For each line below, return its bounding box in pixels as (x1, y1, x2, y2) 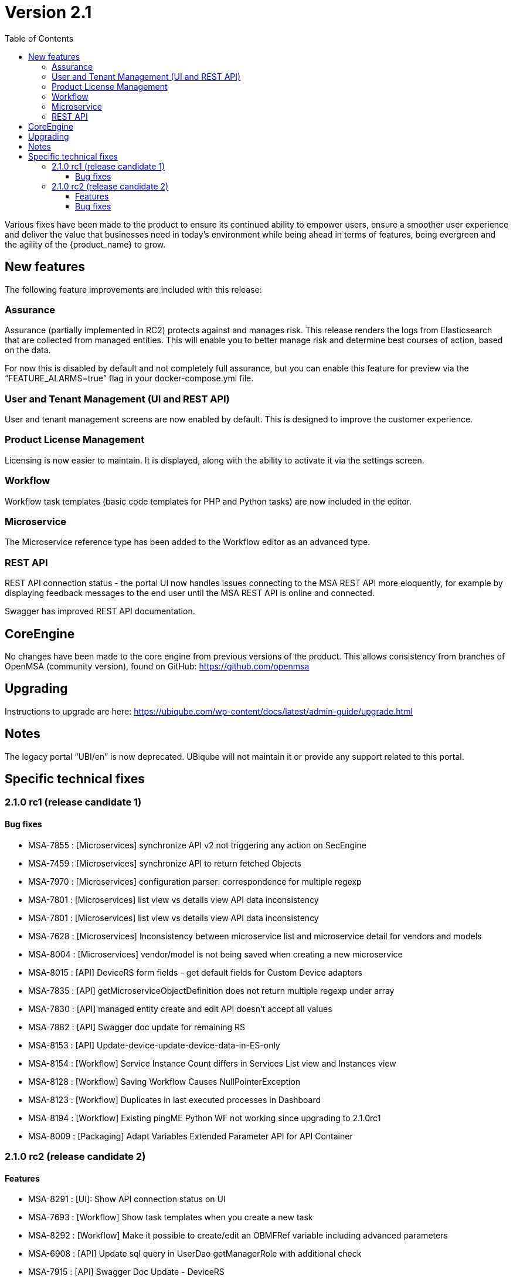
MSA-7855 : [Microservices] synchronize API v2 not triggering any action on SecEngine (28, 840, 366, 850)
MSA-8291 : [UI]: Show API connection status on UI (28, 1194, 226, 1204)
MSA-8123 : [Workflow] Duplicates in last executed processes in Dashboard (28, 1094, 321, 1105)
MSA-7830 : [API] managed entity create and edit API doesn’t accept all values (28, 1003, 332, 1014)
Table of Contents (5, 33, 74, 43)
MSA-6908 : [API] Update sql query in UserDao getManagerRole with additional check (28, 1248, 362, 1259)
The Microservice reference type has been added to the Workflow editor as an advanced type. (5, 537, 371, 547)
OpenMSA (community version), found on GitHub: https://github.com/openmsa (5, 661, 310, 671)
